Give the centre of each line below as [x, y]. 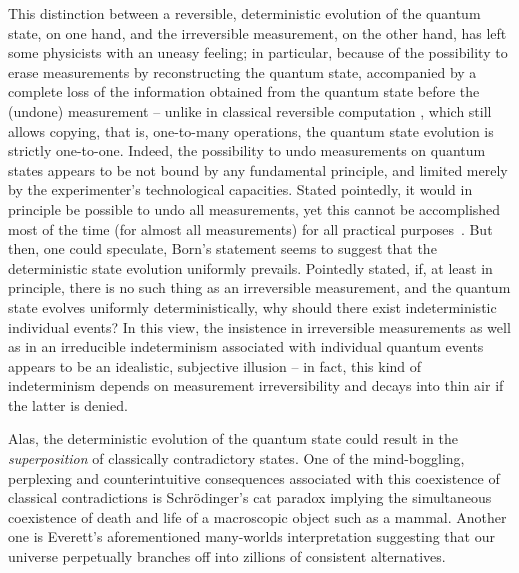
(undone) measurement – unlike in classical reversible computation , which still [250, 110]
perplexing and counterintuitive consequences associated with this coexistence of [254, 477]
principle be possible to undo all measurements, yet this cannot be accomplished [254, 208]
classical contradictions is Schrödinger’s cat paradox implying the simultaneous [250, 497]
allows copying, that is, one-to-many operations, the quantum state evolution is [251, 130]
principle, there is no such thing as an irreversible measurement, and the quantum [259, 287]
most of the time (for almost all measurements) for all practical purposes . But [250, 228]
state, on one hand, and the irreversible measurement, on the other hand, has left [257, 32]
